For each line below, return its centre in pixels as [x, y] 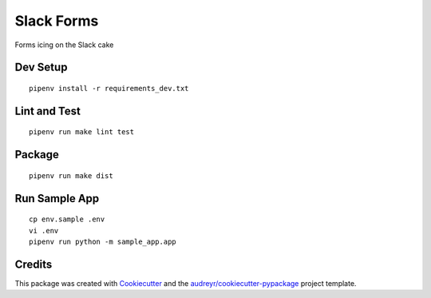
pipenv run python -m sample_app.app [103, 241]
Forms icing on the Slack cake [64, 45]
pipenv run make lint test [82, 132]
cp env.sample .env [67, 219]
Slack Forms [57, 21]
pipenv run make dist [71, 175]
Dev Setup [41, 68]
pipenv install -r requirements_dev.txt [109, 88]
